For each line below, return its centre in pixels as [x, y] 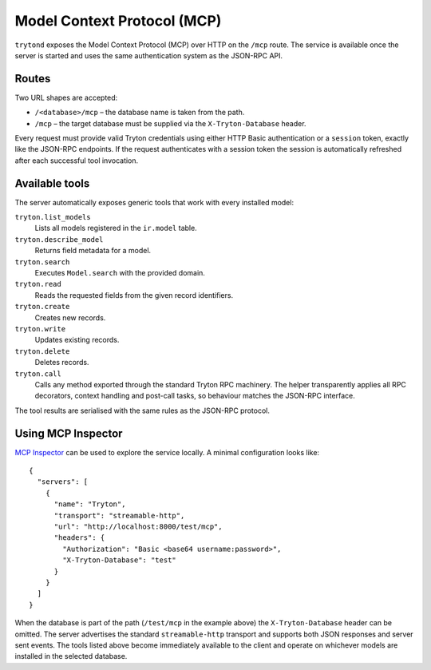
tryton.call [38, 374]
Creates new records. [70, 317]
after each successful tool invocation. [77, 161]
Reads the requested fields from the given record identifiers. [134, 295]
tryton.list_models [53, 217]
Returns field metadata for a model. [93, 251]
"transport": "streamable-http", [119, 515]
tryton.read [38, 284]
